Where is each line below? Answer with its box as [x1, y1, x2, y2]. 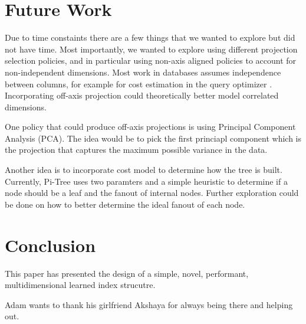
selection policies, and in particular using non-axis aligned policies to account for [5, 54, 297, 67]
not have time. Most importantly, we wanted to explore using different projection [5, 42, 298, 55]
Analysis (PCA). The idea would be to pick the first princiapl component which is [5, 132, 302, 144]
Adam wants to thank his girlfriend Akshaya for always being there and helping [5, 298, 293, 310]
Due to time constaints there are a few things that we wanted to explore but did [5, 31, 295, 44]
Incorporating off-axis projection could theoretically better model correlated [5, 89, 279, 102]
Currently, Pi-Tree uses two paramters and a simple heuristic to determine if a [5, 175, 288, 187]
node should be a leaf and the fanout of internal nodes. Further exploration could [5, 186, 299, 199]
